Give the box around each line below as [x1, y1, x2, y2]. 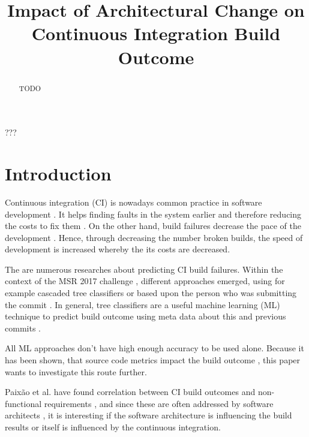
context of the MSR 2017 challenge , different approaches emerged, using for [5, 275, 285, 287]
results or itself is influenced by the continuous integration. [5, 421, 221, 433]
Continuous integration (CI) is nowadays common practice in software [5, 195, 262, 208]
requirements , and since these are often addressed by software [44, 397, 274, 409]
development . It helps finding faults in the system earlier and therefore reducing [5, 207, 302, 220]
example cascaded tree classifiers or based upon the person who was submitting [5, 287, 297, 299]
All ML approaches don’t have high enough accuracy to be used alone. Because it [5, 342, 304, 354]
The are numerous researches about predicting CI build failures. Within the [5, 263, 283, 275]
